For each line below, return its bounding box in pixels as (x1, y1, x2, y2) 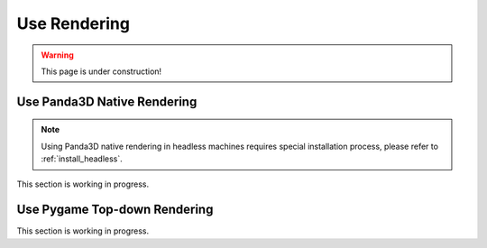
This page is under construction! (41, 66, 162, 77)
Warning (41, 50, 74, 60)
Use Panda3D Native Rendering (16, 94, 198, 109)
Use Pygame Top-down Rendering (16, 202, 214, 217)
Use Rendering (16, 14, 131, 33)
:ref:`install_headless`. (41, 153, 124, 164)
